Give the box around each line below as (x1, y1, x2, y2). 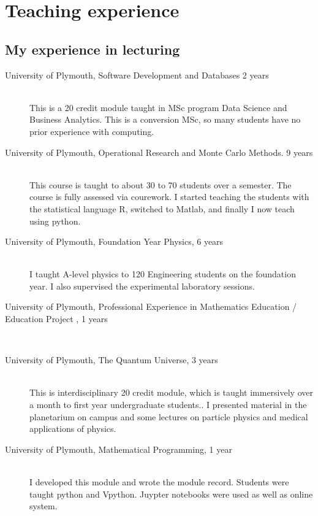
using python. (29, 214, 81, 227)
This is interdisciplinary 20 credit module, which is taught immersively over (29, 386, 313, 399)
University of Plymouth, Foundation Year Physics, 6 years (5, 235, 224, 248)
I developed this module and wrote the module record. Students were (29, 476, 289, 488)
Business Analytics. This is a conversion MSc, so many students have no (29, 113, 301, 126)
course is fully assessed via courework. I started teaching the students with (29, 190, 309, 203)
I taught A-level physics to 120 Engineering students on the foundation (29, 268, 296, 280)
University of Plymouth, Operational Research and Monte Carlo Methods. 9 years (5, 145, 313, 158)
